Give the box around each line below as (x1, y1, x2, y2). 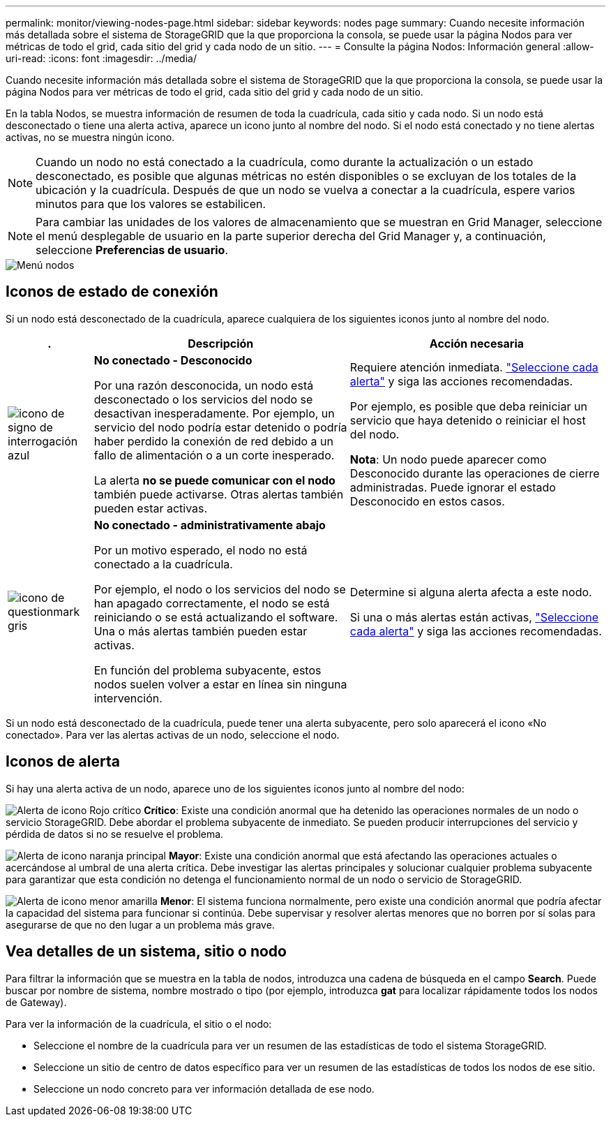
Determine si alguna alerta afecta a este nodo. (349, 584, 592, 599)
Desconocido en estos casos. (349, 494, 505, 508)
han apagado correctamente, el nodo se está (93, 596, 330, 610)
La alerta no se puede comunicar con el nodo (93, 473, 335, 487)
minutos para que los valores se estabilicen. (36, 197, 266, 211)
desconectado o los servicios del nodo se (93, 392, 313, 406)
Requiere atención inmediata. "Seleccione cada (349, 360, 598, 374)
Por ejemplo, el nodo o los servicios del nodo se (93, 582, 346, 596)
